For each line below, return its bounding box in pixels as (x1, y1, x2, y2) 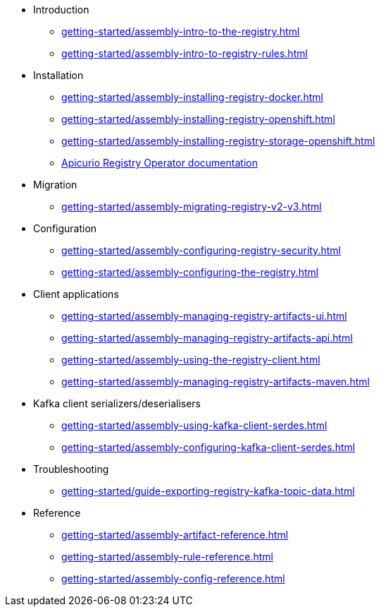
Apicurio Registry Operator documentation (61, 157, 258, 169)
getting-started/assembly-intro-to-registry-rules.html (61, 47, 308, 59)
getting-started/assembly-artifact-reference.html (61, 529, 289, 541)
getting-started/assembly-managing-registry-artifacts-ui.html (61, 310, 347, 322)
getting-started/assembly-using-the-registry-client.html (61, 354, 320, 366)
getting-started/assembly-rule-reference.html (61, 551, 273, 563)
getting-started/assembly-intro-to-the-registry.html (61, 25, 300, 37)
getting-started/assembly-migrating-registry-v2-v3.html (61, 200, 322, 212)
